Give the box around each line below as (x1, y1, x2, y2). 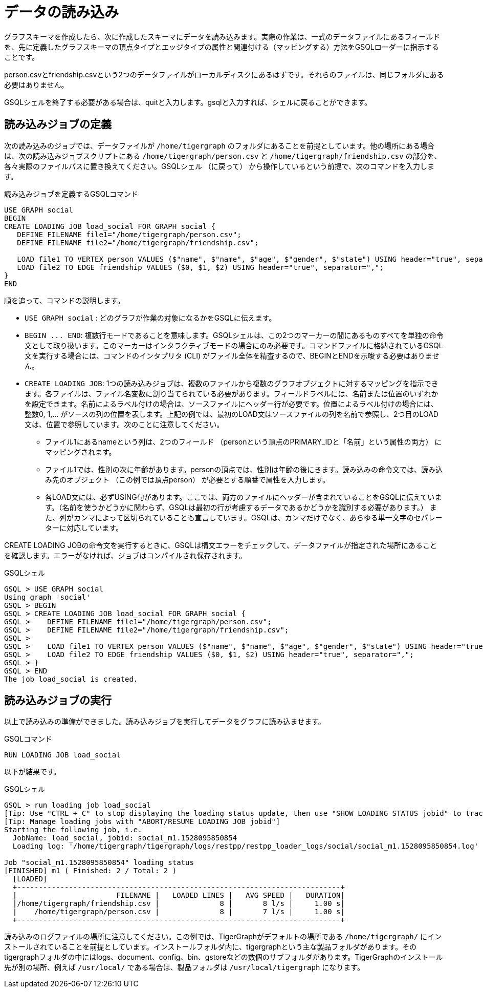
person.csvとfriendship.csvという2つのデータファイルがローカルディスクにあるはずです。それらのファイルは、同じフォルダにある (4, 70, 444, 79)
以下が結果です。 (4, 767, 61, 776)
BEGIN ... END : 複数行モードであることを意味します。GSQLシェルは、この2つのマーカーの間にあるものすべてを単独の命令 (25, 330, 444, 340)
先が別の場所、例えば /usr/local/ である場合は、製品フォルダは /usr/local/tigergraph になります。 (4, 963, 364, 972)
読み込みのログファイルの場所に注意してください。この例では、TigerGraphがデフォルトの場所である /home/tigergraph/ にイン (4, 932, 442, 941)
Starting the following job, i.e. (4, 826, 142, 834)
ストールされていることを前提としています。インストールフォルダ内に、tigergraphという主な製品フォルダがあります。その (4, 942, 416, 952)
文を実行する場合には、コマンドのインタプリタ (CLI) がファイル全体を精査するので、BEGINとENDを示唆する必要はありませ (25, 351, 440, 360)
